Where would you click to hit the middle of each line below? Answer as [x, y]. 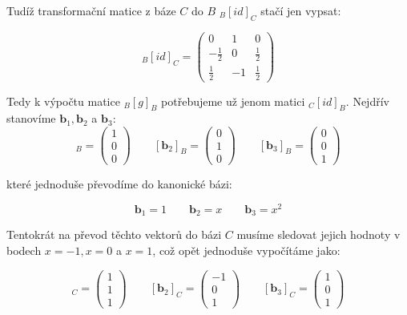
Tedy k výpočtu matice [63, 101]
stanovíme [31, 118]
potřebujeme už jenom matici [233, 101]
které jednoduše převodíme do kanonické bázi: [119, 184]
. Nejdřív [367, 101]
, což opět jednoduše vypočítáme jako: [246, 250]
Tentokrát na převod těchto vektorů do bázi [114, 234]
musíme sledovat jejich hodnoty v [318, 234]
